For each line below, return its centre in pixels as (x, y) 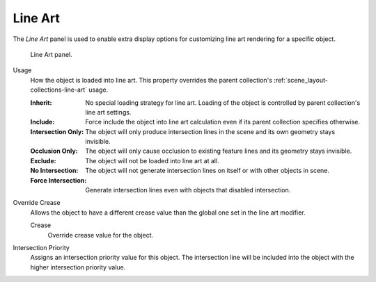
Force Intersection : (58, 180)
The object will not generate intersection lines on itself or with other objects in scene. (207, 171)
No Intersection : (54, 171)
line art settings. (108, 112)
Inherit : (41, 102)
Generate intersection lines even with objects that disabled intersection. (188, 190)
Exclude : (43, 160)
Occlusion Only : (54, 151)
